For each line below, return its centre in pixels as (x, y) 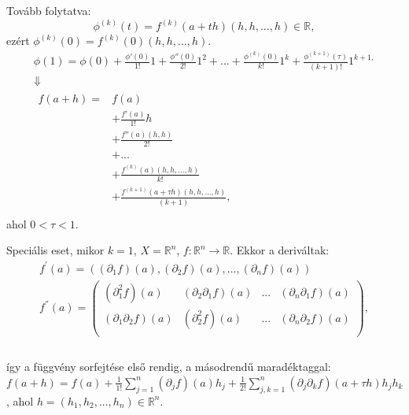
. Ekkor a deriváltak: (280, 250)
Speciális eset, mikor (55, 250)
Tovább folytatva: (49, 10)
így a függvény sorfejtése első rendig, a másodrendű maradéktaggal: (169, 367)
